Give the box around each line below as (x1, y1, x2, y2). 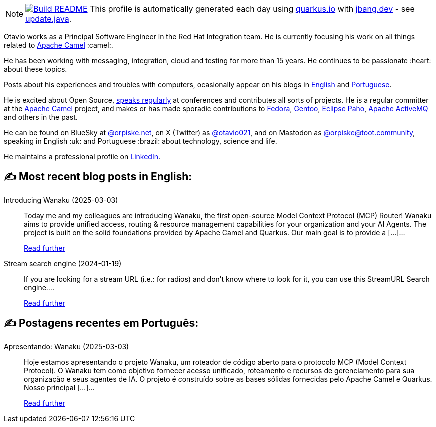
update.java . (25, 14, 72, 24)
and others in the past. (4, 113, 78, 121)
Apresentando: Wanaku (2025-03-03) (4, 342, 129, 351)
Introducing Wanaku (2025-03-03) (4, 195, 118, 204)
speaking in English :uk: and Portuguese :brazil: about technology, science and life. (4, 137, 277, 145)
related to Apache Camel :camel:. (4, 41, 113, 49)
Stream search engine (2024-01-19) (4, 259, 122, 268)
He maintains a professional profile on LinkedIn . (4, 152, 160, 161)
